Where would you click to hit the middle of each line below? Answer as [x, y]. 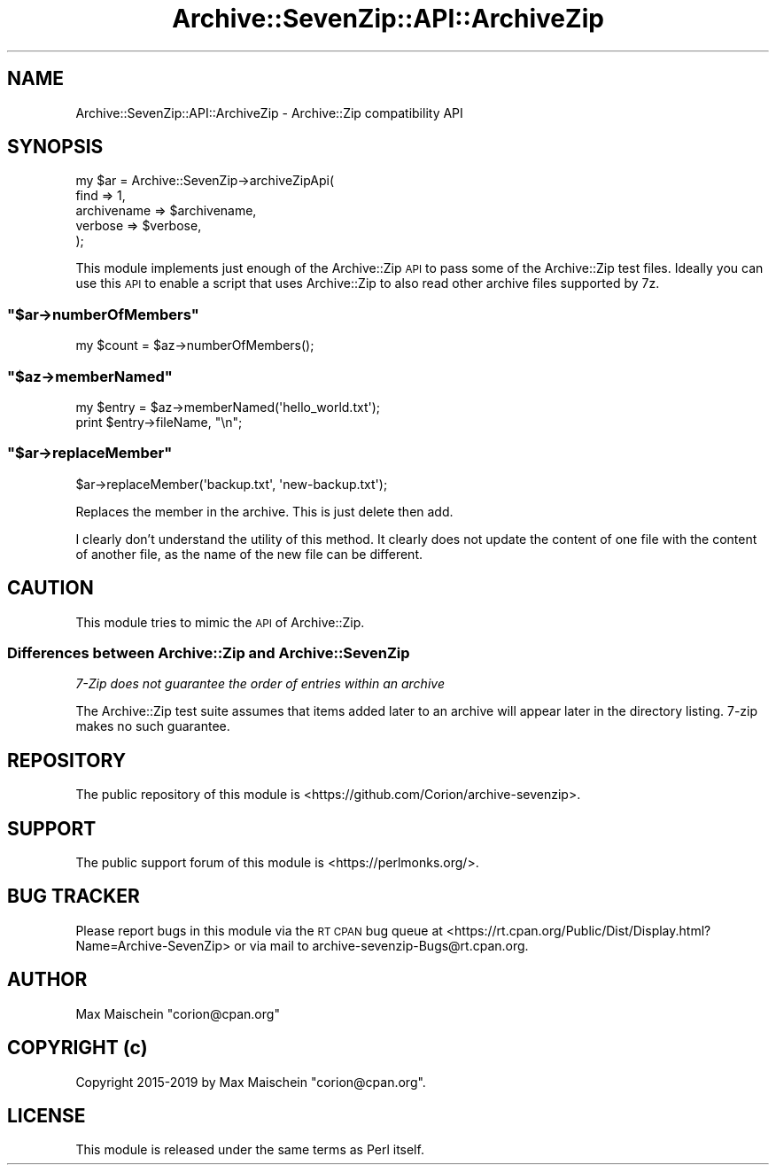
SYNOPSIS [55, 147]
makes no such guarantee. [153, 726]
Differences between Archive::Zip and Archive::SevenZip [209, 652]
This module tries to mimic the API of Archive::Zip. [220, 622]
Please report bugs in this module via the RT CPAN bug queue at [259, 930]
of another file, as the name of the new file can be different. [249, 554]
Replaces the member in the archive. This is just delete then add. [264, 511]
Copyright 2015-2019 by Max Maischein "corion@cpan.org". [251, 1082]
